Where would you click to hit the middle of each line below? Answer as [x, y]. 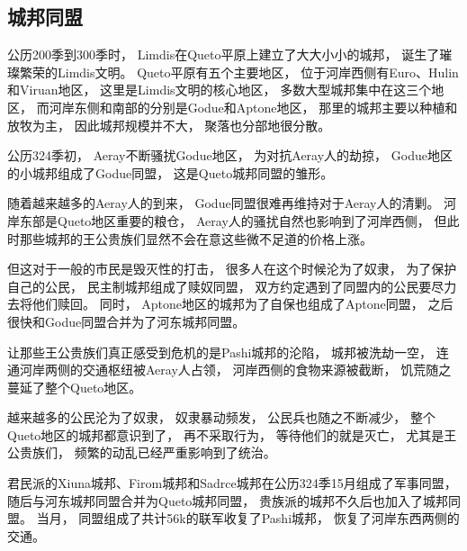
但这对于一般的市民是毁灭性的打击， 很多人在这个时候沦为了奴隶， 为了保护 [232, 269]
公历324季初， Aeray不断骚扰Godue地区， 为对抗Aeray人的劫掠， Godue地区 [230, 155]
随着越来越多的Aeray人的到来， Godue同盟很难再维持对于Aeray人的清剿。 [224, 203]
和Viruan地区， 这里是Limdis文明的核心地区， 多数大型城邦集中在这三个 [220, 90]
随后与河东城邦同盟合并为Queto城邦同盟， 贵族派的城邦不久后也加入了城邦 [228, 500]
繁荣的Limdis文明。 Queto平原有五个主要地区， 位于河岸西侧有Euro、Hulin [239, 72]
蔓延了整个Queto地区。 [75, 387]
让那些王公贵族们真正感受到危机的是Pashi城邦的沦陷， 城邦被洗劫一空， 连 [228, 352]
